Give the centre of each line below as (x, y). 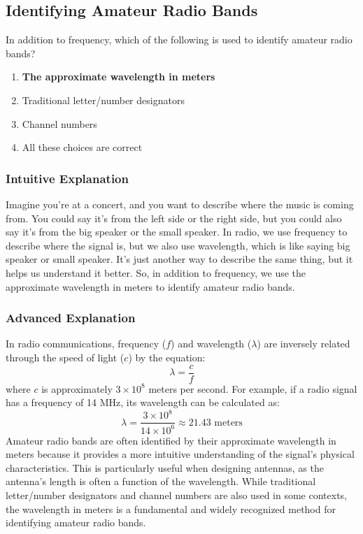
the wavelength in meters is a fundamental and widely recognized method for (171, 508)
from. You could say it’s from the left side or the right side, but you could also (174, 218)
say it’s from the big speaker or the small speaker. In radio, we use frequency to (177, 232)
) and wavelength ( (211, 344)
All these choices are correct (82, 147)
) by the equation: (167, 357)
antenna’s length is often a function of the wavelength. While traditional (161, 481)
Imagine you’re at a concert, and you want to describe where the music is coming (180, 204)
